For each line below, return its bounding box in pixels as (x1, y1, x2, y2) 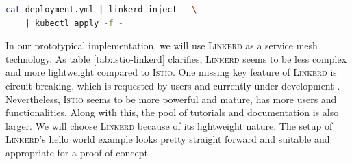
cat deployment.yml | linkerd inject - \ (5, 5, 197, 14)
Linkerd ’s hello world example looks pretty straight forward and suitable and (5, 132, 330, 146)
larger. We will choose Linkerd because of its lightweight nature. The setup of (5, 118, 333, 133)
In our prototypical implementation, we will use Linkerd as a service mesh (5, 38, 318, 53)
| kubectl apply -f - (25, 18, 123, 28)
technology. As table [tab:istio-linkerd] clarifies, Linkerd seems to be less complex (5, 51, 347, 66)
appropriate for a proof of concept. (5, 145, 151, 159)
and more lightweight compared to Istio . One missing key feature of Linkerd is (5, 65, 337, 79)
